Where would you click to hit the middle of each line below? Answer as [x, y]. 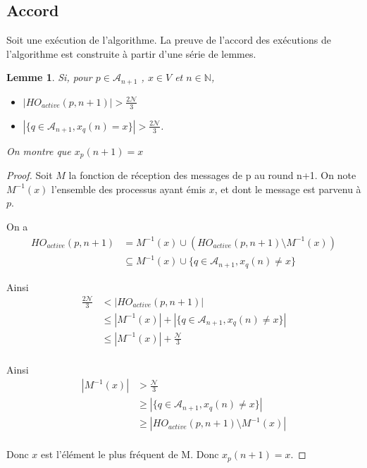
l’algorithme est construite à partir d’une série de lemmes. [131, 53]
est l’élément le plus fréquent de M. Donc [130, 454]
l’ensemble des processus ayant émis [129, 189]
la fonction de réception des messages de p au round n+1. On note [212, 175]
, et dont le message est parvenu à [288, 189]
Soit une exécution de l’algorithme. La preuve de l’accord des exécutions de [169, 40]
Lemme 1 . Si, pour [49, 77]
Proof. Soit [30, 175]
